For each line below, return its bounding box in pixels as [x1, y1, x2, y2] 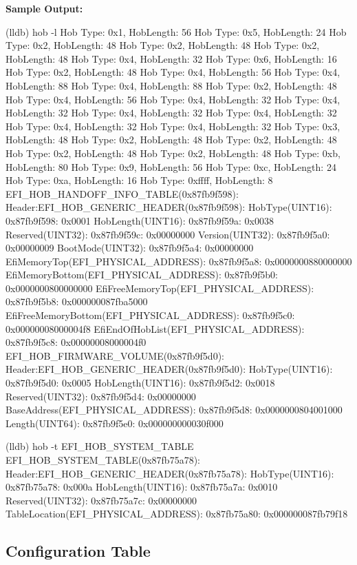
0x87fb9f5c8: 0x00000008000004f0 [6, 335, 147, 349]
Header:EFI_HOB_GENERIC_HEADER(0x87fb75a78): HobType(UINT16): [6, 466, 334, 480]
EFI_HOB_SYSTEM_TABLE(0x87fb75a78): [6, 453, 200, 466]
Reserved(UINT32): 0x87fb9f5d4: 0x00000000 [6, 389, 196, 403]
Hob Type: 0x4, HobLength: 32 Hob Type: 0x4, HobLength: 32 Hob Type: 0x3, [6, 119, 340, 133]
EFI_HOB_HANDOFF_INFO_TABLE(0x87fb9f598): [6, 186, 239, 201]
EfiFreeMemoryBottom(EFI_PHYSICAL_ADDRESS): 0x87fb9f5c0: [6, 308, 295, 322]
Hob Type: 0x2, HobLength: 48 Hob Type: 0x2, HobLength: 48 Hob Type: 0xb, [6, 145, 340, 160]
